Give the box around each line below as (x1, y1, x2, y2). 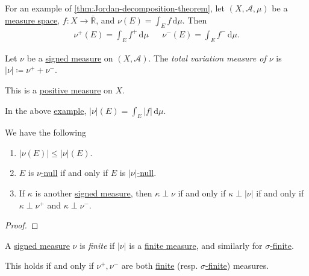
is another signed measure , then (35, 187, 152, 199)
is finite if (80, 239, 115, 251)
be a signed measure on (27, 51, 113, 64)
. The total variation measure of (148, 51, 266, 64)
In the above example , (5, 104, 87, 116)
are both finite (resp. (121, 259, 198, 272)
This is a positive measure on (5, 83, 113, 96)
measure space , (5, 13, 60, 26)
